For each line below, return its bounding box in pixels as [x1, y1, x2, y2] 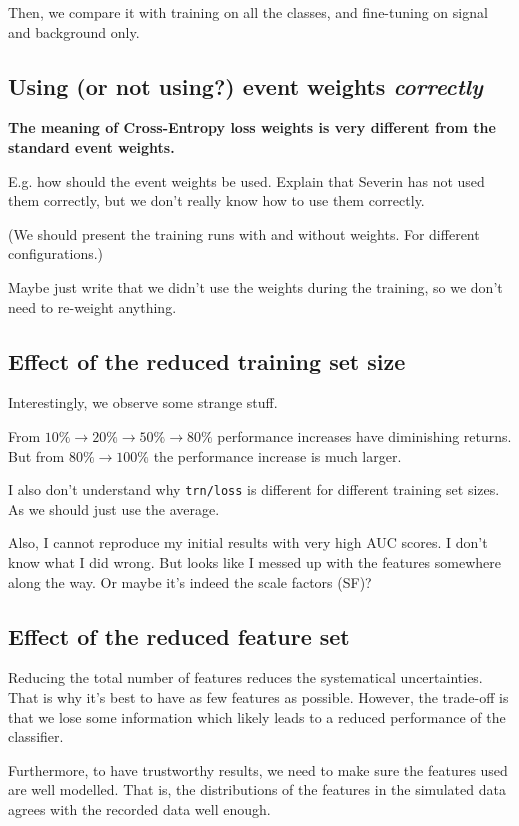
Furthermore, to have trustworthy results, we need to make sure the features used [8, 759, 508, 780]
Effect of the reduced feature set [8, 620, 350, 651]
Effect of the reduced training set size [8, 345, 406, 376]
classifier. [8, 726, 64, 747]
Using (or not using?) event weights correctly [8, 70, 483, 101]
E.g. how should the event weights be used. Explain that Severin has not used [8, 170, 485, 191]
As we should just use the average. [8, 498, 220, 519]
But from [8, 445, 65, 466]
